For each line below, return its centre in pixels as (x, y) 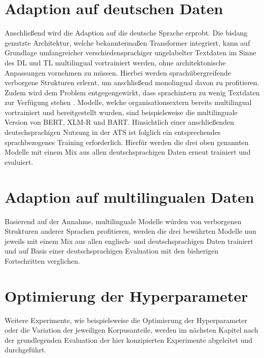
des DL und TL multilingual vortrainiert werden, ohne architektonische (115, 62)
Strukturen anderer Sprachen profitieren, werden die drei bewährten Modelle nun (130, 231)
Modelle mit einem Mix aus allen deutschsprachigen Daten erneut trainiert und (128, 152)
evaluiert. (19, 162)
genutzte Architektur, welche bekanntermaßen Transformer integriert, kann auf (127, 42)
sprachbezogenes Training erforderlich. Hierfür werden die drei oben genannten (127, 142)
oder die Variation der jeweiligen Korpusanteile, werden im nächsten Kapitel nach (131, 330)
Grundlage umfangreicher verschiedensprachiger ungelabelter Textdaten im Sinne (130, 52)
